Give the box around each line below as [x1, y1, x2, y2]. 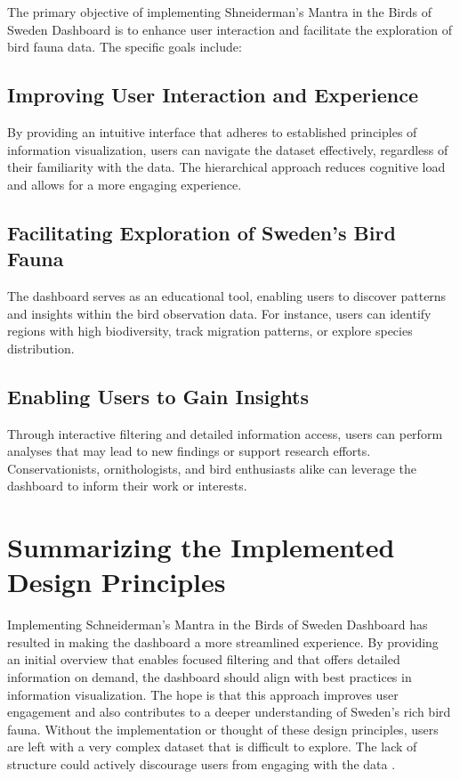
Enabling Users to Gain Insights [7, 382, 310, 410]
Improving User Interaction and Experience [7, 81, 418, 109]
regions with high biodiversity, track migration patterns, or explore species [7, 321, 413, 340]
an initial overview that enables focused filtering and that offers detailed [7, 650, 400, 669]
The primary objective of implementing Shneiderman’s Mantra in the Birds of [7, 3, 432, 20]
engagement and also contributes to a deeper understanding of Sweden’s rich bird [7, 702, 451, 721]
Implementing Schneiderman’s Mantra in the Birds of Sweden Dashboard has [7, 615, 428, 634]
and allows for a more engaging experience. [7, 174, 242, 193]
